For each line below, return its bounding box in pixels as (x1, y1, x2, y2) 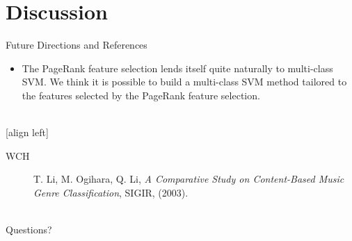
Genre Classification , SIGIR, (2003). (33, 185, 189, 199)
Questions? (6, 222, 52, 237)
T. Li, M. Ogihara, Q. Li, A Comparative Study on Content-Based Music (33, 172, 344, 186)
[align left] (6, 125, 49, 140)
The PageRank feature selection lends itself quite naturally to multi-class (22, 60, 333, 75)
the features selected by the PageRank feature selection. (22, 88, 260, 102)
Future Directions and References (6, 38, 147, 52)
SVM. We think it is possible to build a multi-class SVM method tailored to (22, 74, 347, 89)
